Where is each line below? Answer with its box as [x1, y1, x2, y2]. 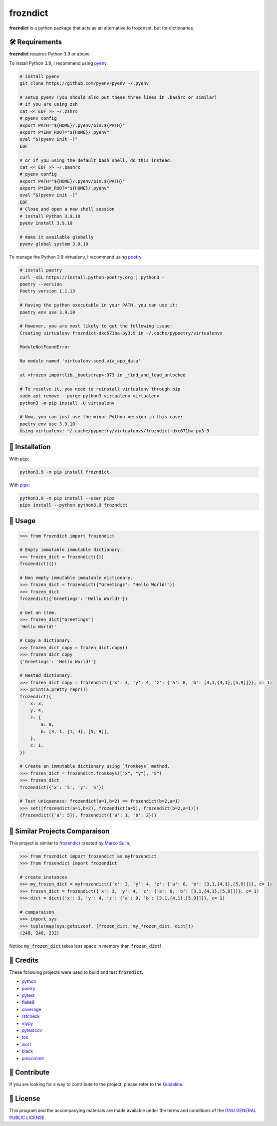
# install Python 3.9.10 [19, 213, 81, 219]
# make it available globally [19, 234, 94, 240]
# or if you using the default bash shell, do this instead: [19, 157, 173, 163]
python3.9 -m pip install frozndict [19, 469, 110, 475]
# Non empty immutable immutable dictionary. [19, 574, 133, 580]
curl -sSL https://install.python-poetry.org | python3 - [19, 275, 165, 280]
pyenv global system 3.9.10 [19, 241, 88, 247]
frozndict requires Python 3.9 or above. [9, 51, 91, 57]
